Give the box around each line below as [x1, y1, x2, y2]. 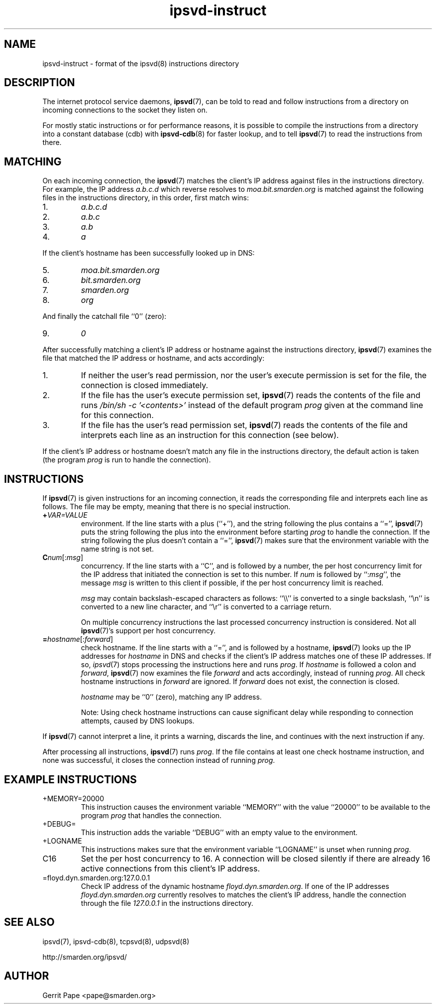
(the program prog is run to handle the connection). [42, 455, 211, 464]
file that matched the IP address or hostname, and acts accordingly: [42, 354, 265, 363]
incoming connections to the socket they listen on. [42, 106, 208, 115]
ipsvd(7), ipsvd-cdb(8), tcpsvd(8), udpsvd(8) [42, 937, 190, 946]
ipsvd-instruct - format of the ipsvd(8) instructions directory [42, 59, 239, 68]
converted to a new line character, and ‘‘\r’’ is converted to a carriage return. [81, 602, 331, 611]
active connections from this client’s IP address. [81, 863, 260, 873]
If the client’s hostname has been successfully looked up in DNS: [42, 249, 255, 258]
